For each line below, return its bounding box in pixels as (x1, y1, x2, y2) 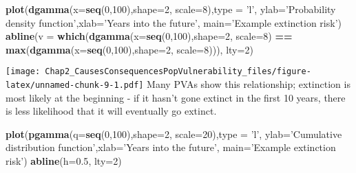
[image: (6, 67, 41, 77)
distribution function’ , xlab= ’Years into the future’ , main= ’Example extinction (6, 140, 336, 154)
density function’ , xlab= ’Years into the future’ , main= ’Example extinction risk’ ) (6, 15, 342, 30)
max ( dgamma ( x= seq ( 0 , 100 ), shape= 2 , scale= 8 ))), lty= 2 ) (6, 42, 253, 56)
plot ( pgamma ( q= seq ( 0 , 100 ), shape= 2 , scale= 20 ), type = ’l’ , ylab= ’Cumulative (6, 126, 342, 141)
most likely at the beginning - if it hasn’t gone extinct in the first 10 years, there (6, 90, 346, 104)
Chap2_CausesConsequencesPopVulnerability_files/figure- (45, 67, 311, 77)
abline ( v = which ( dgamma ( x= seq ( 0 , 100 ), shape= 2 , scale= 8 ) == (6, 29, 293, 43)
